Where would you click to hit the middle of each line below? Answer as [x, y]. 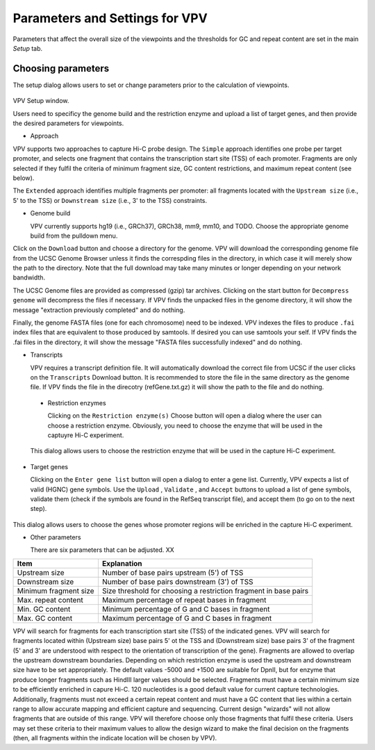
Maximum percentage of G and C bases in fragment [187, 618]
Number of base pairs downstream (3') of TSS [177, 582]
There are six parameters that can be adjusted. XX [102, 550]
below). [24, 178]
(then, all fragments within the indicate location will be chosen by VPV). [115, 738]
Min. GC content [44, 609]
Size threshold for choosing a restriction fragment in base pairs [205, 591]
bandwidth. [29, 277]
